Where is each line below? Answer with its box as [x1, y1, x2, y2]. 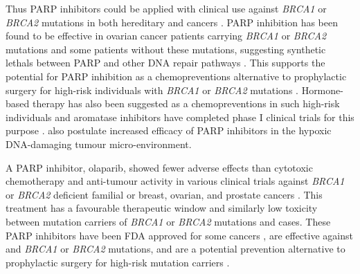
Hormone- [301, 82, 343, 97]
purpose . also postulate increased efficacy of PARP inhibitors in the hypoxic [6, 123, 332, 138]
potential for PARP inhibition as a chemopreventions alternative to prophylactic [6, 68, 347, 83]
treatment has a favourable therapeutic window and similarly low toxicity [6, 201, 318, 215]
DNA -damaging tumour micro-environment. [6, 136, 192, 151]
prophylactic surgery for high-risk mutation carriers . [6, 255, 230, 269]
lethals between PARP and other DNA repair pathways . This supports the [6, 55, 325, 70]
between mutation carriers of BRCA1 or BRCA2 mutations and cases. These [6, 214, 331, 228]
